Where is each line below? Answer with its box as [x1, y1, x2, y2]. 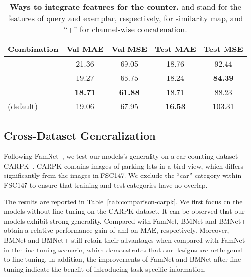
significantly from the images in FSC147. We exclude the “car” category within [4, 170, 242, 180]
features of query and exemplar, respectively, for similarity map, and [8, 12, 243, 24]
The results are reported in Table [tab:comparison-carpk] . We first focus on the [4, 196, 243, 206]
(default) [8, 101, 38, 112]
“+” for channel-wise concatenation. [63, 24, 187, 35]
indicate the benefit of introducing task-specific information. [25, 263, 206, 274]
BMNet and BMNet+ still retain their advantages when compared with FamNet [4, 234, 245, 245]
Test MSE [203, 43, 243, 54]
